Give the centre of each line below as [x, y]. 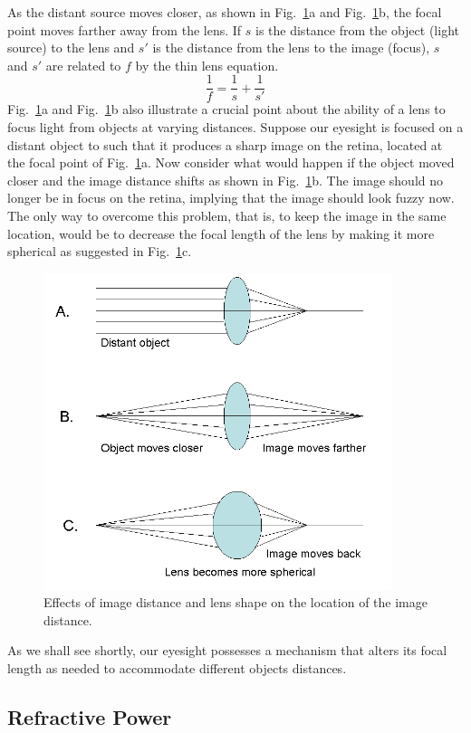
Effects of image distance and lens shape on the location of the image [235, 602]
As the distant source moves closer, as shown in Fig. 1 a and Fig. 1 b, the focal [225, 12]
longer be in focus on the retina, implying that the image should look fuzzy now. [231, 198]
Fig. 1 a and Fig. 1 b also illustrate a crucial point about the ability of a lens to [226, 109]
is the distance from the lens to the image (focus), [291, 48]
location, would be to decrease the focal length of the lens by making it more [221, 233]
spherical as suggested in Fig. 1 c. [100, 251]
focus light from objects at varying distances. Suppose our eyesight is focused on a [235, 127]
